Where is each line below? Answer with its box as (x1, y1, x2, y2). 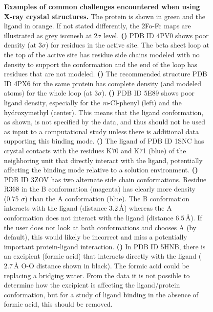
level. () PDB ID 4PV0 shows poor (103, 30, 209, 40)
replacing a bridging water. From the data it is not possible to (4, 270, 190, 280)
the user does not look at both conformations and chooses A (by (4, 222, 197, 232)
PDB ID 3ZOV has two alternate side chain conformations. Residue (4, 174, 207, 184)
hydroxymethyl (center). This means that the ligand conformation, (4, 107, 204, 117)
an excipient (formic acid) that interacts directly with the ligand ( (4, 251, 202, 261)
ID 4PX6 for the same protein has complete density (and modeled (4, 78, 201, 88)
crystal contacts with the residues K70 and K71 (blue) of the (4, 145, 186, 155)
